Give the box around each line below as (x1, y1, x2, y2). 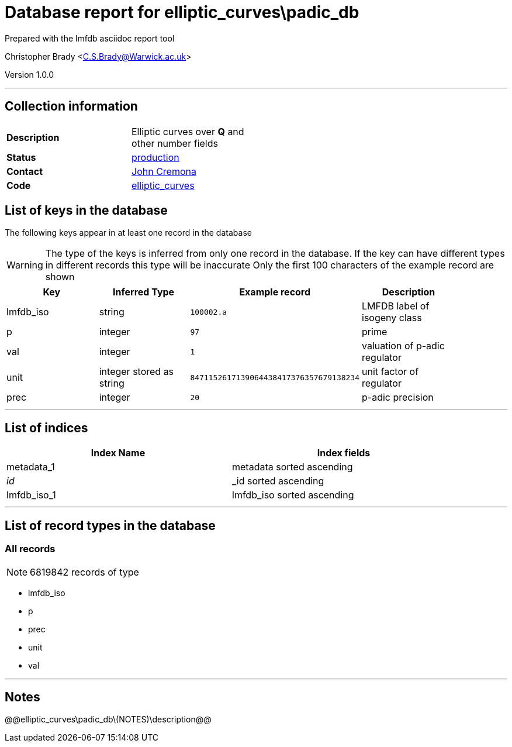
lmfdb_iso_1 (6, 489, 56, 501)
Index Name (91, 447, 146, 459)
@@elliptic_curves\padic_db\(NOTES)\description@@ (5, 714, 212, 725)
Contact (6, 165, 43, 177)
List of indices (5, 420, 88, 435)
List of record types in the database (5, 518, 216, 533)
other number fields (132, 137, 218, 149)
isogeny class (362, 312, 422, 324)
